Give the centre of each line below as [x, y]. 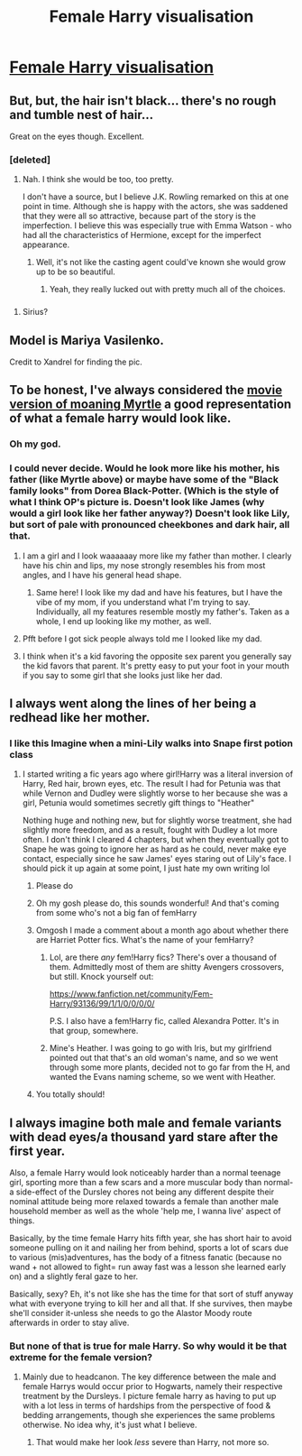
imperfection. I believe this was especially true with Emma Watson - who [157, 226]
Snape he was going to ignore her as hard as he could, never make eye [154, 849]
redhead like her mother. [80, 718]
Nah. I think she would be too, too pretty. [98, 180]
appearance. [46, 244]
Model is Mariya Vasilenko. [87, 340]
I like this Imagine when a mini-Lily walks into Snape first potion [151, 743]
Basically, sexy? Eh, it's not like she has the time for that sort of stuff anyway [151, 1294]
